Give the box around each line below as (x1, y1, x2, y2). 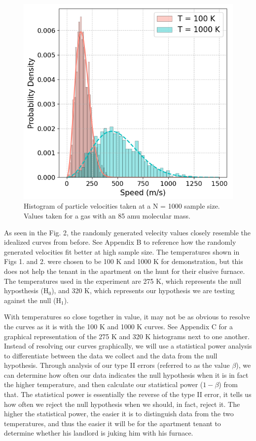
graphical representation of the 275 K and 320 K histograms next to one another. (4, 331, 250, 341)
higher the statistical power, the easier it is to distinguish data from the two (4, 408, 234, 419)
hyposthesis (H (4, 285, 49, 296)
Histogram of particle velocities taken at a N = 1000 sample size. (24, 201, 220, 211)
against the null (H (4, 295, 61, 305)
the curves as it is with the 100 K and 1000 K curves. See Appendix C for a (4, 321, 233, 331)
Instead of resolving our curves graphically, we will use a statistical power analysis (4, 341, 252, 351)
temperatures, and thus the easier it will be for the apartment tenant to (4, 418, 221, 428)
